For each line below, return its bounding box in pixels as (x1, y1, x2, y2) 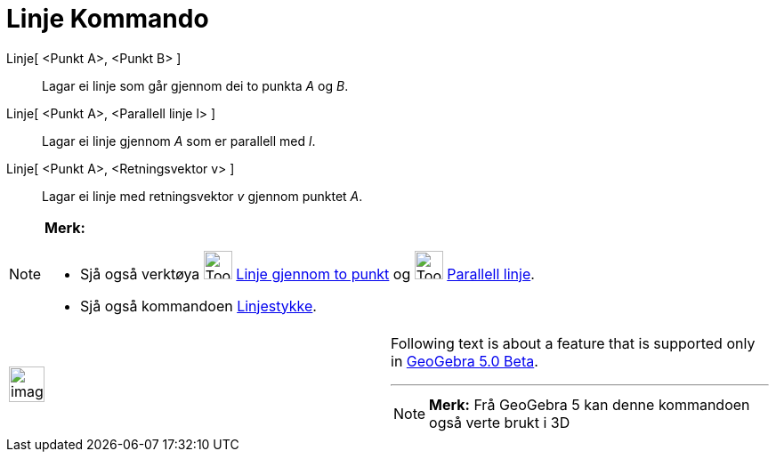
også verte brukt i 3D (429, 413, 570, 431)
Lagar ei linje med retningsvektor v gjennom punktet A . (42, 188, 363, 204)
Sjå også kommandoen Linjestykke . (80, 296, 317, 315)
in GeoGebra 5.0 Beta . (391, 351, 538, 370)
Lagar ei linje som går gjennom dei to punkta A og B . (42, 77, 349, 93)
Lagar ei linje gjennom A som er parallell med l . (42, 133, 316, 149)
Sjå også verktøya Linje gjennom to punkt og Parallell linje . (80, 264, 535, 283)
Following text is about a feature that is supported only (391, 334, 756, 352)
